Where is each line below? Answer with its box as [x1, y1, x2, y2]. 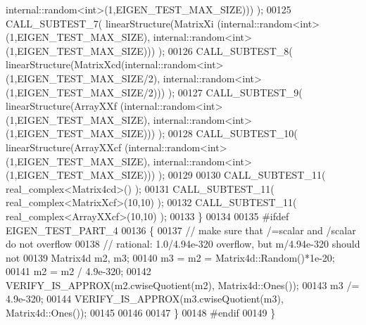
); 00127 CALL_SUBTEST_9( [168, 84, 303, 99]
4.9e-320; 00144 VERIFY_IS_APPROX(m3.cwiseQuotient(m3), [6, 291, 284, 306]
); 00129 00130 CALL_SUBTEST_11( [158, 167, 326, 182]
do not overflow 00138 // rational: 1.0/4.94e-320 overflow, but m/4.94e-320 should [6, 236, 360, 251]
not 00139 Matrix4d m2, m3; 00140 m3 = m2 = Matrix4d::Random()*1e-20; [6, 250, 335, 265]
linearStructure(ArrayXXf [6, 98, 118, 113]
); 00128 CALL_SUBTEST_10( [158, 126, 298, 141]
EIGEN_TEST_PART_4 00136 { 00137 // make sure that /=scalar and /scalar [6, 222, 356, 237]
